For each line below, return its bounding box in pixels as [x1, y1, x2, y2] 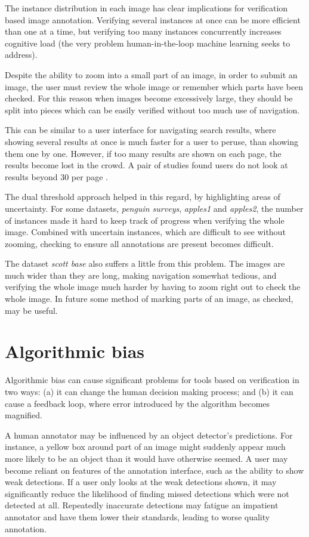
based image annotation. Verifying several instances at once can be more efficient [5, 13, 301, 26]
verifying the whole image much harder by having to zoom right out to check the [5, 280, 301, 293]
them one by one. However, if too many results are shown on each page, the [5, 147, 282, 159]
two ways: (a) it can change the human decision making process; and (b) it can [5, 385, 293, 397]
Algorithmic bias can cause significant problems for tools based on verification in [5, 374, 299, 386]
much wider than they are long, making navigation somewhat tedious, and [5, 268, 277, 281]
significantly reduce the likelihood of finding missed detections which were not [5, 487, 289, 499]
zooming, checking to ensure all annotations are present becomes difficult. [5, 237, 274, 249]
